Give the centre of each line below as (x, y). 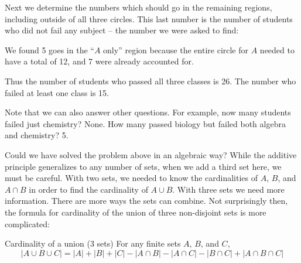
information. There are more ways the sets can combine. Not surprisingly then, (146, 201)
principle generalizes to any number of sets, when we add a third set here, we (143, 166)
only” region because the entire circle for (176, 49)
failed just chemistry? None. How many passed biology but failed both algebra (145, 123)
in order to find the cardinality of (88, 189)
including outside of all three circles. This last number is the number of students (149, 18)
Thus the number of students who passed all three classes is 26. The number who (150, 81)
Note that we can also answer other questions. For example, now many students (148, 112)
